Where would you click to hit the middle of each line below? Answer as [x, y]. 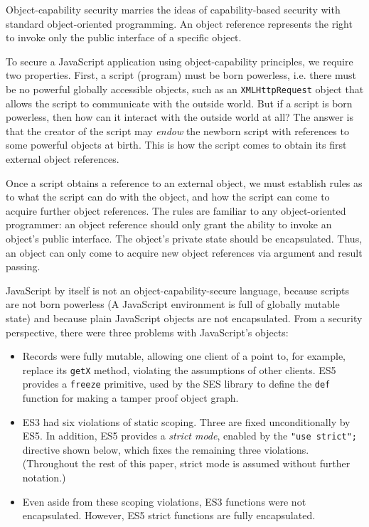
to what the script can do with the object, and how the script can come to [168, 197]
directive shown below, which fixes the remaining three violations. [166, 449]
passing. [23, 266]
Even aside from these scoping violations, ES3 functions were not [164, 501]
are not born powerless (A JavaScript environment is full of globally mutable [173, 304]
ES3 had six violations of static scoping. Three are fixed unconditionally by [186, 421]
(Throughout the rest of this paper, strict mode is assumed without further [186, 463]
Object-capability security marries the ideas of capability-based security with [173, 9]
